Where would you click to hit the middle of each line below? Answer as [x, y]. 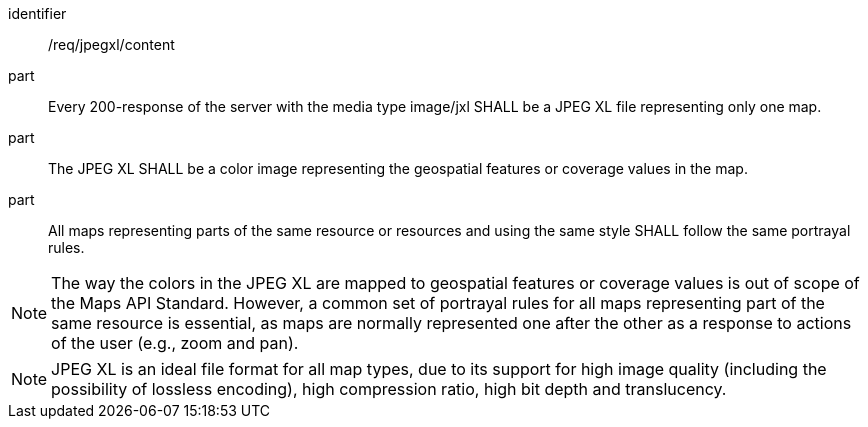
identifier [37, 13]
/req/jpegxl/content [111, 44]
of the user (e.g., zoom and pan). [175, 343]
